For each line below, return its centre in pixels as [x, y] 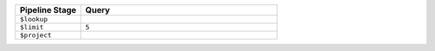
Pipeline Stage [48, 10]
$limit [32, 27]
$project [36, 35]
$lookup [34, 19]
